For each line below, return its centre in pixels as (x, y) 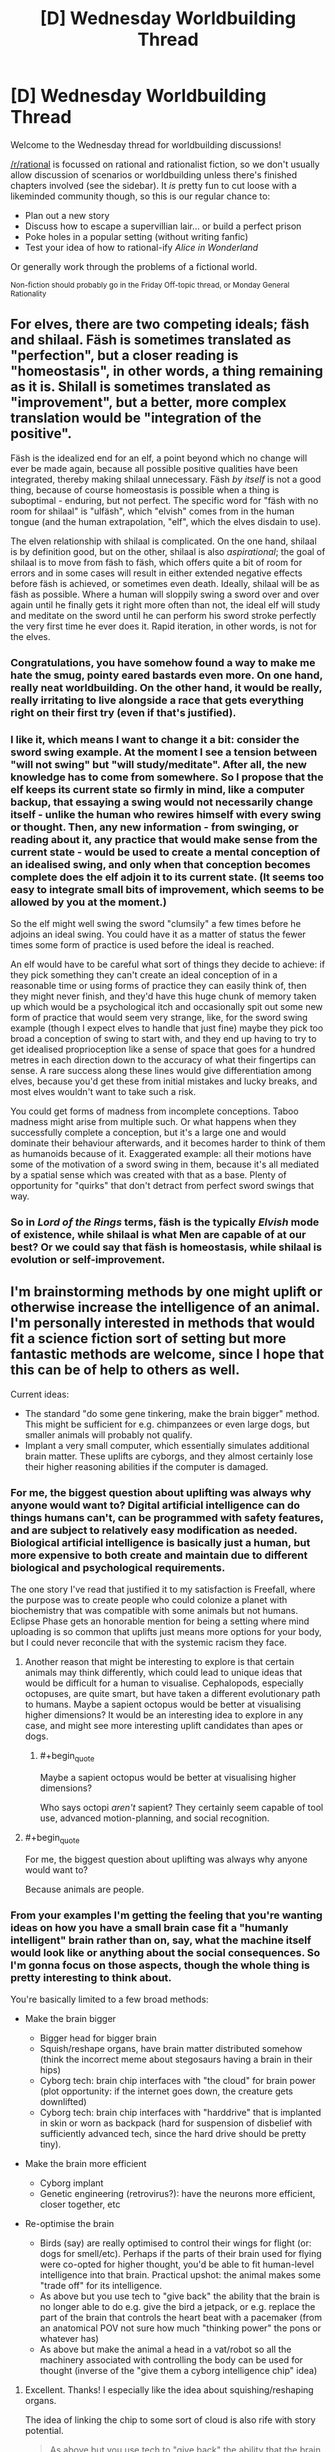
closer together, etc (80, 2204)
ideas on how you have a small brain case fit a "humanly (149, 1927)
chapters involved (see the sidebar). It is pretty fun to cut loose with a (153, 185)
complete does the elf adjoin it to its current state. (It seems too (167, 877)
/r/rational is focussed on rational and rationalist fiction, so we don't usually (165, 164)
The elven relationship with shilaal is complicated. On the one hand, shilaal (163, 541)
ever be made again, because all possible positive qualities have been (154, 468)
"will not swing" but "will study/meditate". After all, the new (158, 764)
